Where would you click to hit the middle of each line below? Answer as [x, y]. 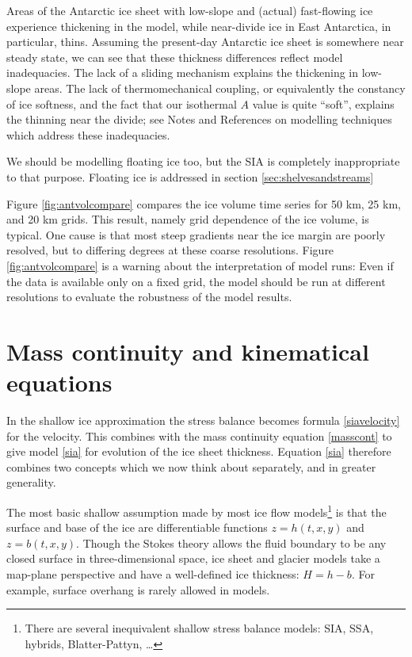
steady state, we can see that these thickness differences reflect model [175, 57]
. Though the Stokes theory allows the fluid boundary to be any [231, 542]
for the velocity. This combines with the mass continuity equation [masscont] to [199, 435]
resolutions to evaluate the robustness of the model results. [149, 297]
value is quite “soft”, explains [323, 103]
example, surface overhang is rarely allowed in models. [138, 589]
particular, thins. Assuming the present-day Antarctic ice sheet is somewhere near [205, 42]
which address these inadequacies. [88, 134]
